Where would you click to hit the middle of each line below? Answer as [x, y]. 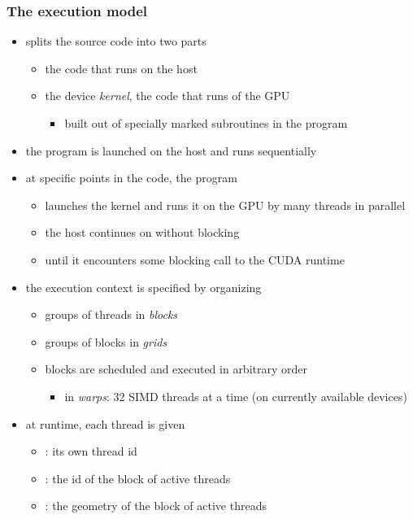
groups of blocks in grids [106, 341]
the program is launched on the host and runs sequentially [171, 150]
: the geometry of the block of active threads [156, 506]
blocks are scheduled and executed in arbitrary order [176, 369]
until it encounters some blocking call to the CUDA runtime [195, 259]
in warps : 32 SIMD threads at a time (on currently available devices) [236, 396]
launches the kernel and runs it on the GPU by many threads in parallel [225, 205]
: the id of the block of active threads [138, 478]
